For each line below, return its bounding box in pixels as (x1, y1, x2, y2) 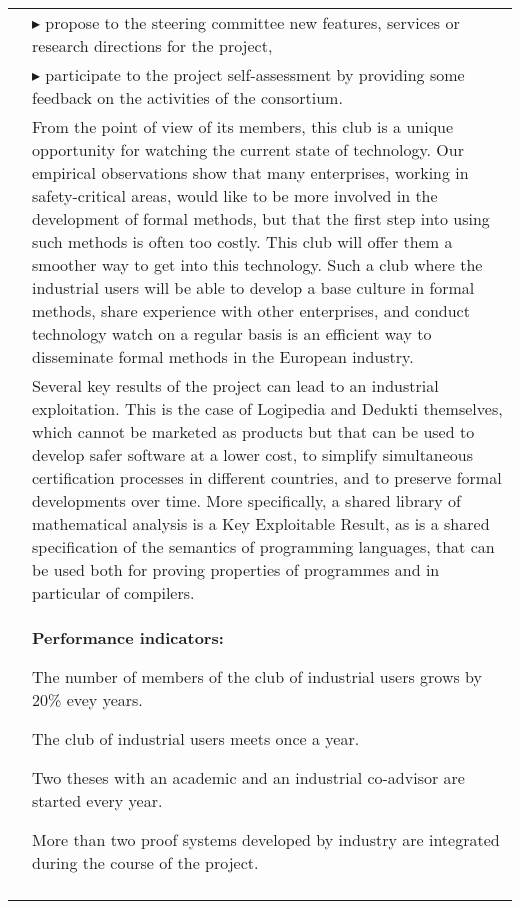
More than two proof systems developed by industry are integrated (32, 828, 500, 851)
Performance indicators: (32, 626, 224, 649)
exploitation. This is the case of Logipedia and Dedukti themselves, (32, 397, 503, 420)
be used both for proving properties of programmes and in (32, 558, 440, 581)
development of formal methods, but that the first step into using (32, 207, 490, 230)
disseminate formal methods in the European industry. (32, 345, 414, 368)
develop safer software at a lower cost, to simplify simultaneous (32, 443, 474, 466)
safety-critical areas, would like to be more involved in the (32, 184, 438, 207)
